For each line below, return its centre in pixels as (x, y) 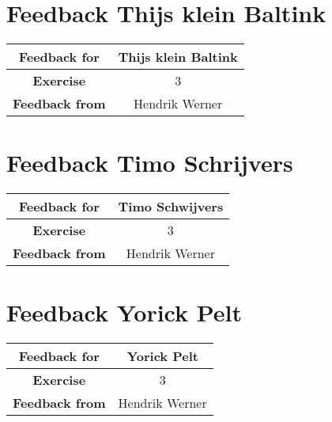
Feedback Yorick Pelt (124, 312)
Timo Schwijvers (171, 207)
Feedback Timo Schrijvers (150, 163)
